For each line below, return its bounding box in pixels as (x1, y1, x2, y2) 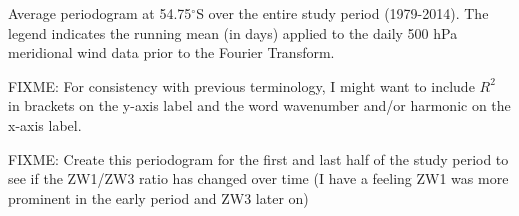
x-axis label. (8, 114, 82, 135)
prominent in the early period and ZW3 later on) (8, 187, 309, 208)
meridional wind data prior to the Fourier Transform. (8, 42, 335, 63)
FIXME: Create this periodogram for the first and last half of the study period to (8, 148, 509, 169)
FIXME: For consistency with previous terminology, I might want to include (8, 75, 475, 96)
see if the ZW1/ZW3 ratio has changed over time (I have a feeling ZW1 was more (8, 168, 509, 189)
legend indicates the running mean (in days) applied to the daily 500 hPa (8, 22, 458, 43)
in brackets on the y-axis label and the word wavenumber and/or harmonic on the (8, 95, 511, 116)
